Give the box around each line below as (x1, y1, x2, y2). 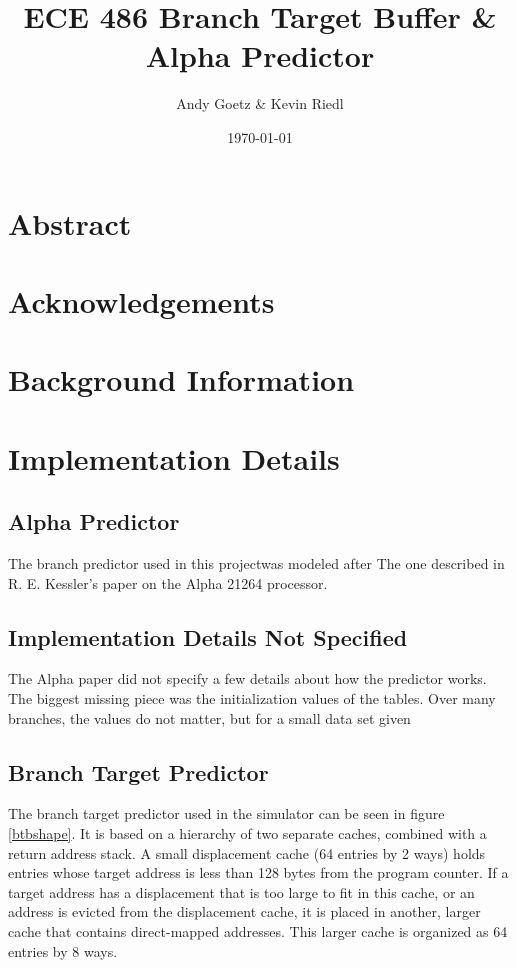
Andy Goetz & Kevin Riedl (176, 93, 344, 114)
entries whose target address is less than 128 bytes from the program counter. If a (8, 862, 509, 883)
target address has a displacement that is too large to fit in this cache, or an (8, 881, 475, 902)
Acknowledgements (8, 280, 275, 321)
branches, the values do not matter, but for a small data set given (8, 707, 411, 728)
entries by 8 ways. (8, 940, 118, 961)
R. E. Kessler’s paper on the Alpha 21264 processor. (8, 572, 328, 593)
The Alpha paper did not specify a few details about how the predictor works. (8, 668, 487, 689)
